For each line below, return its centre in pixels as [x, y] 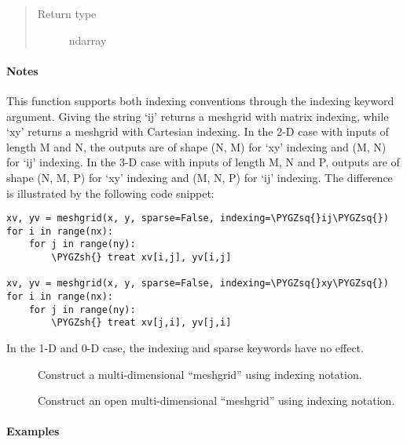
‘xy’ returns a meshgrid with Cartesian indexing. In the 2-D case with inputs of [198, 131]
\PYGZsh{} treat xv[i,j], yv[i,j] [141, 258]
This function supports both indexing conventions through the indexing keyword [200, 100]
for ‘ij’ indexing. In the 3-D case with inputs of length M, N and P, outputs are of [203, 162]
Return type [67, 13]
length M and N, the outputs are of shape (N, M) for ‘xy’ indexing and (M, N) [196, 146]
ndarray [88, 40]
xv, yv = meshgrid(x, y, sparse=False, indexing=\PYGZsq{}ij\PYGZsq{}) [198, 218]
